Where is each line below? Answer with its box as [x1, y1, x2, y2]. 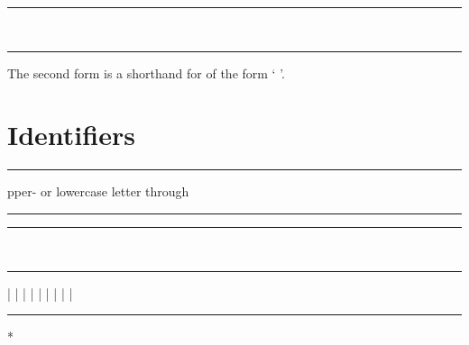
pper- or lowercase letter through [7, 182, 189, 201]
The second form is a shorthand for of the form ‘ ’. [7, 63, 285, 82]
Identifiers [7, 116, 135, 153]
